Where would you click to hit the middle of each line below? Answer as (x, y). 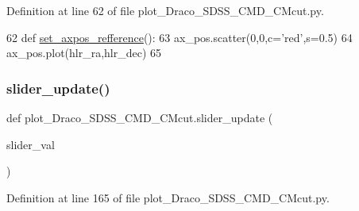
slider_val (31, 144)
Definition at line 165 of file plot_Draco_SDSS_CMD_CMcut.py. (168, 197)
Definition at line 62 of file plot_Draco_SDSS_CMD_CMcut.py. (165, 10)
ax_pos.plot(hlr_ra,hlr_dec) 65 (84, 53)
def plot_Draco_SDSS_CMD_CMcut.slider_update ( (140, 117)
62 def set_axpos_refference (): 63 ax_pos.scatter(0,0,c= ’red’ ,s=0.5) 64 (179, 37)
